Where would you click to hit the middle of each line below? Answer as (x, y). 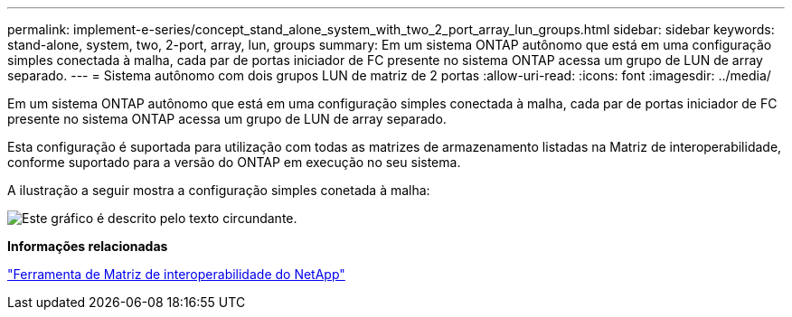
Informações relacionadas (88, 246)
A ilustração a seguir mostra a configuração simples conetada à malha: (219, 190)
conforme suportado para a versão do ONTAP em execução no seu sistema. (234, 162)
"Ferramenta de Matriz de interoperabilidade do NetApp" (176, 274)
